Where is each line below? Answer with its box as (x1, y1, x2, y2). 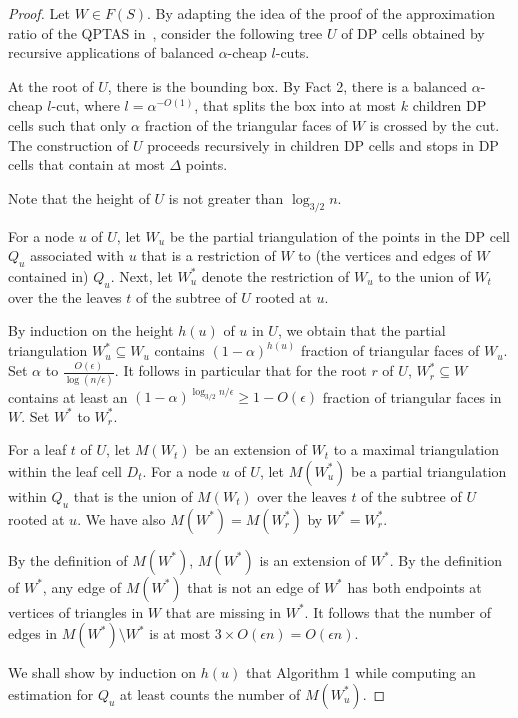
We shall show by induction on (8, 662, 197, 683)
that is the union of (73, 485, 193, 506)
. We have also (77, 508, 166, 529)
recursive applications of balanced (8, 42, 214, 63)
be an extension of (195, 439, 307, 460)
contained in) (8, 265, 89, 286)
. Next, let (110, 265, 173, 286)
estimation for (8, 683, 94, 704)
